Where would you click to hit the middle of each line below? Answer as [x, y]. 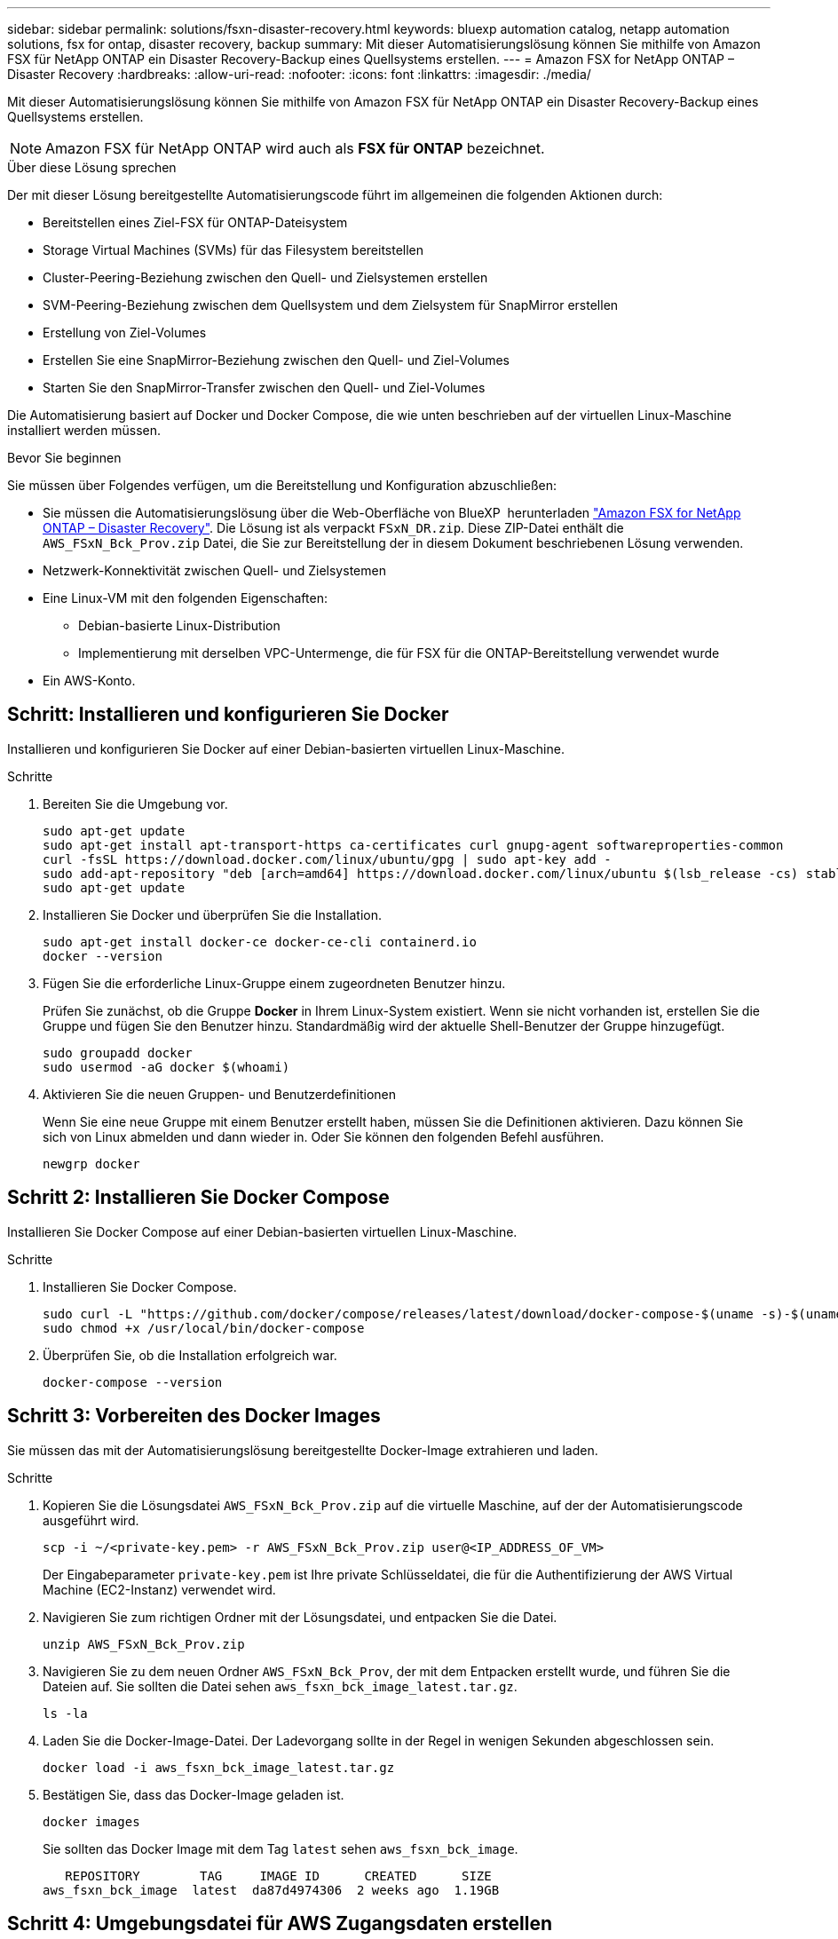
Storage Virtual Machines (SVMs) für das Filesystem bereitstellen [233, 250]
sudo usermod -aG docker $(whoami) [166, 1067]
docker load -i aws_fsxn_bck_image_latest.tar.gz [219, 1767]
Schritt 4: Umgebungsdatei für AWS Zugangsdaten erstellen [280, 1923]
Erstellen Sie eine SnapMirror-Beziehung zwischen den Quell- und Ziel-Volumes [277, 360]
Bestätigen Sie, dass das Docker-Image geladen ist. [194, 1794]
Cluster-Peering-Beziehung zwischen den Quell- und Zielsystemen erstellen [265, 277]
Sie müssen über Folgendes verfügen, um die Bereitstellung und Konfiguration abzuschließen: [282, 485]
